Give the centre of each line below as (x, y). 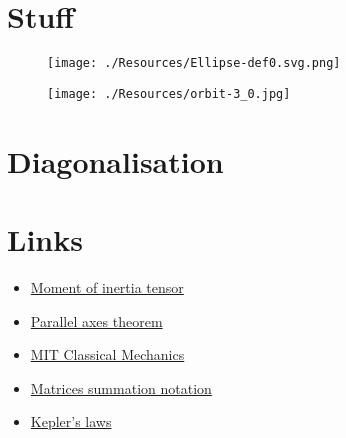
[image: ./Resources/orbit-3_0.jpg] (169, 93)
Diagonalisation (115, 160)
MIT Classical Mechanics (107, 354)
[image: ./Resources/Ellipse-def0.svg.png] (194, 63)
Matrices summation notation (121, 387)
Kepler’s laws (71, 421)
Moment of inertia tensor (107, 286)
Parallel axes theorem (96, 320)
